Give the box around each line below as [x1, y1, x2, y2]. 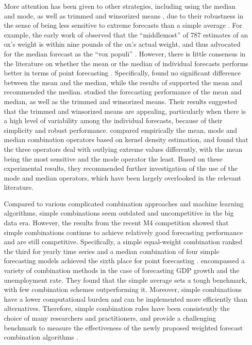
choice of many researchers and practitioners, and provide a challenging [4, 313, 216, 323]
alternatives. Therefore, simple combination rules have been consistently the [4, 303, 230, 313]
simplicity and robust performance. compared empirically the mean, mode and [4, 125, 237, 135]
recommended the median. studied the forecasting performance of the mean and [4, 87, 242, 97]
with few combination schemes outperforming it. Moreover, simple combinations [4, 284, 242, 294]
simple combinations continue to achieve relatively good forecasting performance [4, 227, 243, 237]
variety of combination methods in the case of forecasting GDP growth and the [4, 265, 239, 275]
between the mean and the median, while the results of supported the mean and [4, 77, 242, 87]
